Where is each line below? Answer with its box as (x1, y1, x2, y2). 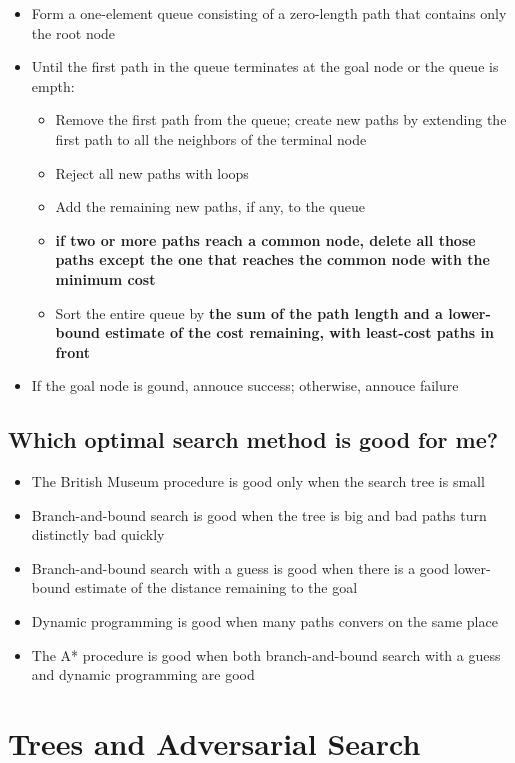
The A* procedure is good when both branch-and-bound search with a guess (31, 644, 501, 665)
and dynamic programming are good (31, 664, 255, 685)
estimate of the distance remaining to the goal (74, 577, 358, 598)
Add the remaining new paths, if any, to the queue (55, 196, 365, 217)
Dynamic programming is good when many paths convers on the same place (31, 611, 498, 632)
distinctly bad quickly (31, 524, 165, 545)
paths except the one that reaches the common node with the (55, 249, 490, 270)
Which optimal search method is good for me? (8, 424, 499, 455)
